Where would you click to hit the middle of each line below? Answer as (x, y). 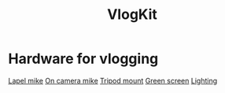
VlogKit (132, 15)
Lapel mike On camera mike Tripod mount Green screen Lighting (113, 80)
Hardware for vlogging (83, 59)
